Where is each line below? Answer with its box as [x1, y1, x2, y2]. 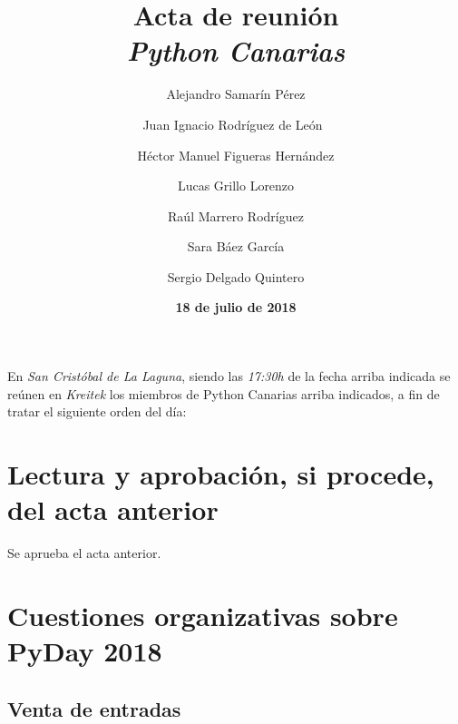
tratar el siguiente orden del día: [7, 402, 187, 421]
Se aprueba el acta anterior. [7, 543, 161, 563]
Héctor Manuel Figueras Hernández [137, 145, 335, 164]
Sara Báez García [187, 237, 285, 256]
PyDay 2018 [7, 632, 162, 670]
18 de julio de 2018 [175, 298, 297, 317]
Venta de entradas [7, 694, 181, 722]
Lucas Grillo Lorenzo [177, 176, 295, 195]
